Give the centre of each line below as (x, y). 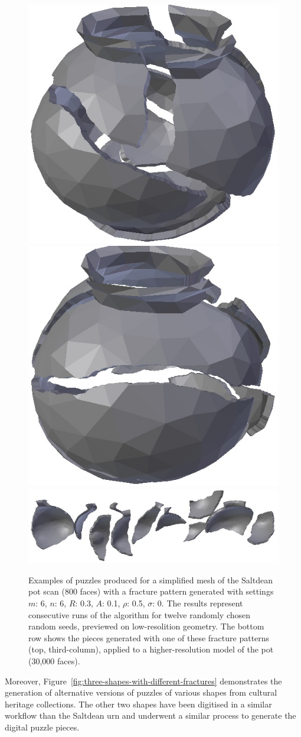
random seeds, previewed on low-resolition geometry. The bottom (146, 626)
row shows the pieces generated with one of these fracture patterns (149, 637)
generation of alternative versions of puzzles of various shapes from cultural (141, 692)
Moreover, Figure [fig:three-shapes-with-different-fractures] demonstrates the (143, 681)
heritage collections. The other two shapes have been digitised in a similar (138, 704)
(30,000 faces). (54, 661)
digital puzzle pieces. (42, 727)
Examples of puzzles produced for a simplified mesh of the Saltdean (150, 579)
